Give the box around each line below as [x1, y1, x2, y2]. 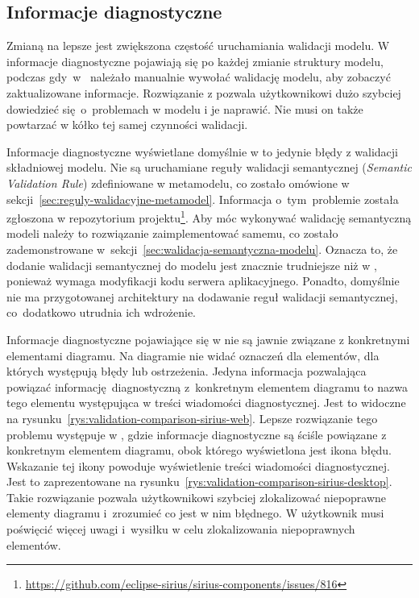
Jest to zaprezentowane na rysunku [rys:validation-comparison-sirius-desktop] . [6, 473, 392, 490]
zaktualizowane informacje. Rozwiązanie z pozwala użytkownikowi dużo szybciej [6, 84, 401, 101]
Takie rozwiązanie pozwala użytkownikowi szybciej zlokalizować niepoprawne [6, 488, 387, 505]
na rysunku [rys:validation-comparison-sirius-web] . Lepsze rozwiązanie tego [6, 409, 378, 426]
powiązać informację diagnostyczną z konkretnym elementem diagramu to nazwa [6, 378, 408, 395]
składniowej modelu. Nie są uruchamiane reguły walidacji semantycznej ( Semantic [6, 159, 412, 176]
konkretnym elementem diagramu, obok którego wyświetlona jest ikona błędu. [6, 442, 392, 459]
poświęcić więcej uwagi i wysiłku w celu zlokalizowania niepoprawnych [6, 521, 355, 538]
